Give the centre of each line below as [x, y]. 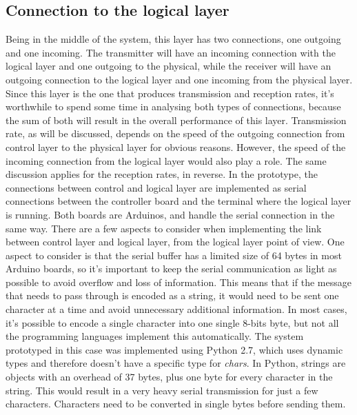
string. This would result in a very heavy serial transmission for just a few [162, 390]
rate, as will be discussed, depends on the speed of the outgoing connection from [175, 133]
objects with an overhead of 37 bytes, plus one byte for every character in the [169, 377]
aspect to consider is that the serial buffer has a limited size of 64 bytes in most [174, 255]
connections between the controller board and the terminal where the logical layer [178, 201]
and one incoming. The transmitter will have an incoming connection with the [171, 52]
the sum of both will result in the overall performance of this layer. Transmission [176, 120]
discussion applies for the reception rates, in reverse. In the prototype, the [162, 174]
